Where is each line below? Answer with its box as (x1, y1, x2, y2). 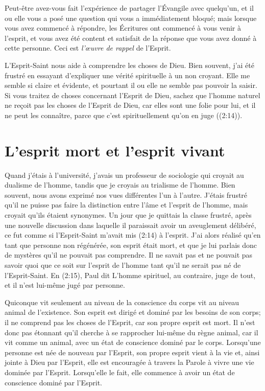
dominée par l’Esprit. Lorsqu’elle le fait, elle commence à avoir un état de (5, 366, 235, 377)
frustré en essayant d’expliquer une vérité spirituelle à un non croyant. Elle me (5, 70, 250, 80)
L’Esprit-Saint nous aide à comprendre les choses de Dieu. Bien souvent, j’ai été (5, 59, 254, 70)
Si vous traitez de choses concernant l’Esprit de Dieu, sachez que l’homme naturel (5, 89, 260, 100)
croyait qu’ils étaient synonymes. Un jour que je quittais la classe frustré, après (5, 210, 252, 220)
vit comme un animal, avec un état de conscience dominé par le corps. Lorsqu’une (5, 337, 261, 348)
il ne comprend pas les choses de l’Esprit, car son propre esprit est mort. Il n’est (5, 316, 255, 327)
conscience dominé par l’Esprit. (5, 377, 102, 387)
